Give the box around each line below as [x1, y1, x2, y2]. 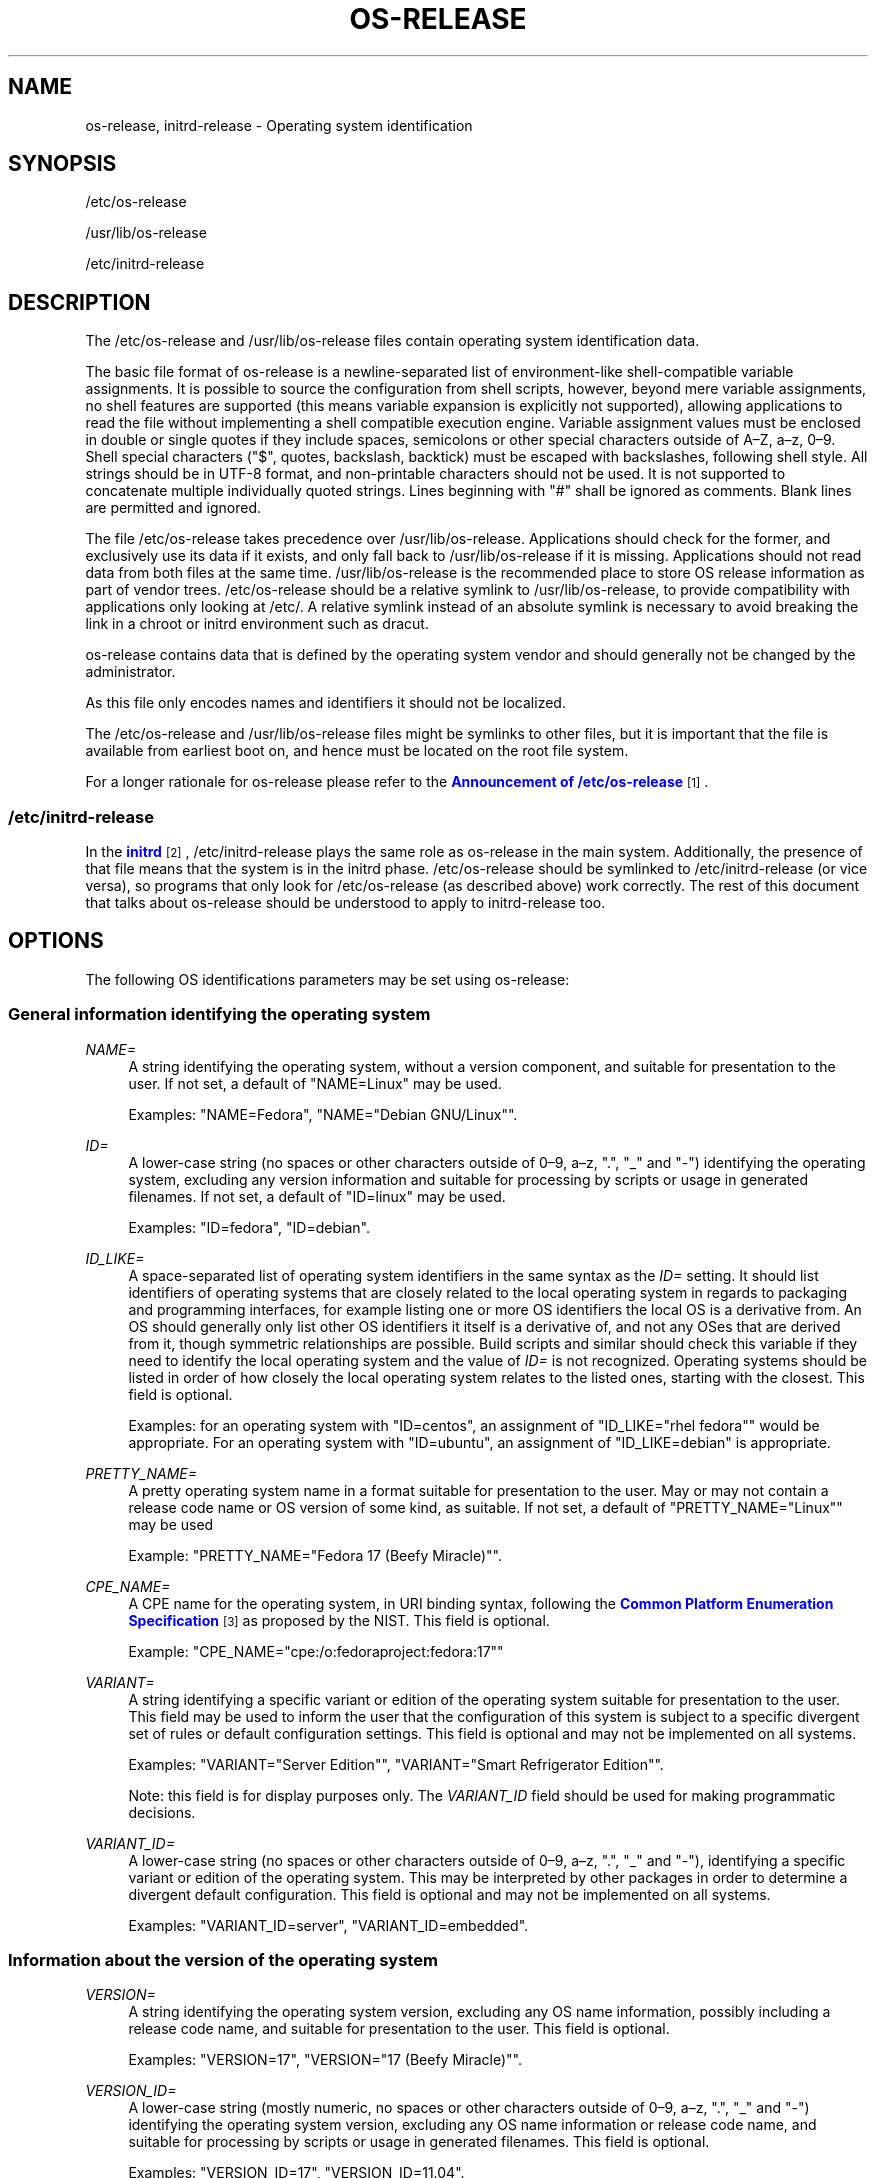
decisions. [128, 1803, 196, 1821]
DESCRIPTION [8, 289, 151, 315]
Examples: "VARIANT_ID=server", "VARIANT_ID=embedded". [128, 1916, 529, 1934]
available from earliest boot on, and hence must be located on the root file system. [85, 742, 629, 760]
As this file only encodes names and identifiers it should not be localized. [85, 694, 566, 712]
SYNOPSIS [8, 151, 117, 177]
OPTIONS [8, 928, 104, 954]
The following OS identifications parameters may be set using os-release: [85, 970, 570, 988]
